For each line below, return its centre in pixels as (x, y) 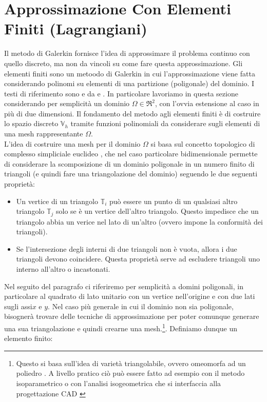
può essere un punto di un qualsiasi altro (174, 201)
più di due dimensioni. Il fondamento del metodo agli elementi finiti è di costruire (132, 113)
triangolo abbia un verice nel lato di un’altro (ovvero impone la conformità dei (139, 221)
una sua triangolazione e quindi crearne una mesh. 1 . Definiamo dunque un (121, 327)
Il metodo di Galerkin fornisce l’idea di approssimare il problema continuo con (127, 53)
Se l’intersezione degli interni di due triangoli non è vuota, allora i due (127, 248)
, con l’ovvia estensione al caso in (207, 103)
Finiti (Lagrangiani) (76, 28)
